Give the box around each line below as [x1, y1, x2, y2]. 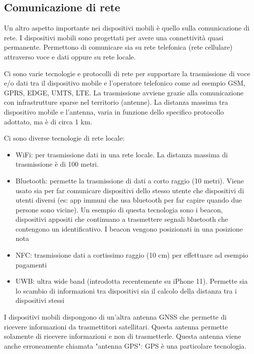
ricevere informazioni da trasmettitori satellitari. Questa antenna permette [4, 321, 228, 331]
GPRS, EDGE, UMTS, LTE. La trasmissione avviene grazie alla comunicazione [4, 87, 244, 97]
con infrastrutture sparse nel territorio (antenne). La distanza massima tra [4, 97, 228, 107]
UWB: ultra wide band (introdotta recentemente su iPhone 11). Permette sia [15, 276, 248, 286]
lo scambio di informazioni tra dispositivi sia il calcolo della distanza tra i [15, 285, 237, 295]
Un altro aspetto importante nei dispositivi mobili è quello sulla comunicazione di [4, 23, 250, 33]
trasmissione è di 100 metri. [15, 159, 99, 169]
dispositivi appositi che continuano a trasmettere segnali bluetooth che [15, 214, 228, 224]
